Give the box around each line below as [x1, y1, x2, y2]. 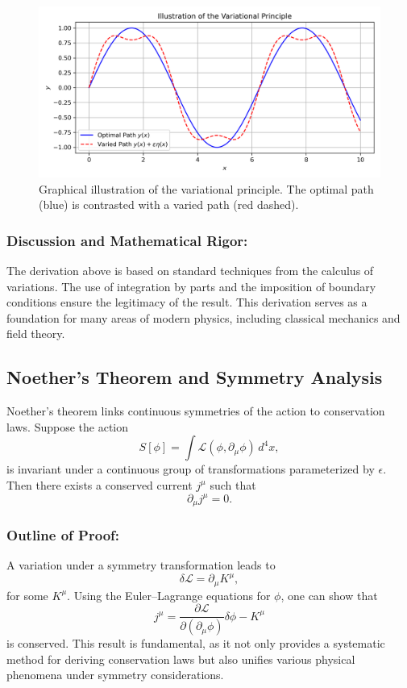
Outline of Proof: [6, 524, 120, 544]
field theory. [6, 325, 65, 342]
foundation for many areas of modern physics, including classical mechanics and [6, 309, 401, 326]
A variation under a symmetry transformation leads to [6, 557, 276, 573]
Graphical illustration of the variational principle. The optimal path [39, 180, 374, 197]
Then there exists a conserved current [6, 476, 193, 493]
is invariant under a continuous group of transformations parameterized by [6, 461, 375, 477]
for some [6, 586, 48, 603]
